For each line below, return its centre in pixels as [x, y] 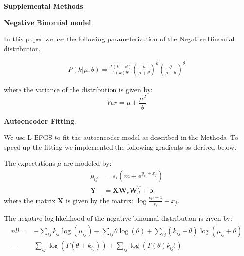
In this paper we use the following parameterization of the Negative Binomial [119, 39]
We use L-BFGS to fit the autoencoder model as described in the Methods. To [121, 137]
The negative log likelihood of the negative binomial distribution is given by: [118, 218]
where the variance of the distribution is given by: [78, 89]
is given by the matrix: [99, 200]
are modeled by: [87, 163]
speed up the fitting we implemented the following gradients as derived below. [120, 147]
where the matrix [30, 200]
